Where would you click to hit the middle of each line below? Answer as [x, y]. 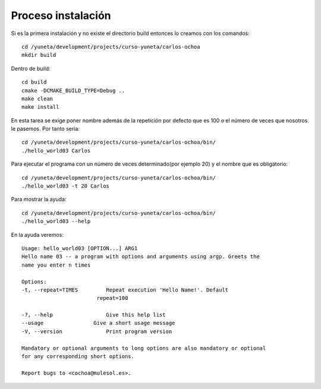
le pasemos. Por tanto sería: [45, 129]
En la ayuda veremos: [37, 235]
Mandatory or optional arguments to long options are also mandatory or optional [144, 348]
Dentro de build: [31, 68]
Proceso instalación [61, 15]
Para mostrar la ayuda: [39, 200]
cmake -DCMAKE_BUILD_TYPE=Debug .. [73, 90]
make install [40, 107]
